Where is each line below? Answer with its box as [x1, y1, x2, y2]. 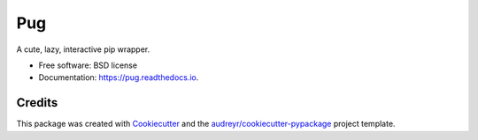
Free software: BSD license [38, 60, 137, 70]
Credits [16, 95, 58, 110]
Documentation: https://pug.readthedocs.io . [38, 72, 199, 83]
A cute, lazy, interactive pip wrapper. [16, 44, 150, 55]
